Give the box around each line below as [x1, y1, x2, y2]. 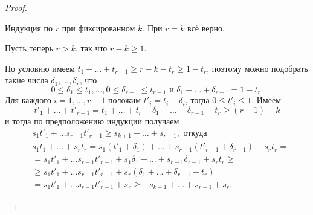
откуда [183, 129, 207, 138]
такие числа [5, 74, 48, 86]
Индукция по [5, 21, 53, 34]
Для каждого [5, 94, 51, 106]
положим [108, 94, 141, 106]
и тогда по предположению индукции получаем [5, 115, 179, 127]
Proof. [5, 1, 27, 13]
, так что [75, 42, 108, 54]
